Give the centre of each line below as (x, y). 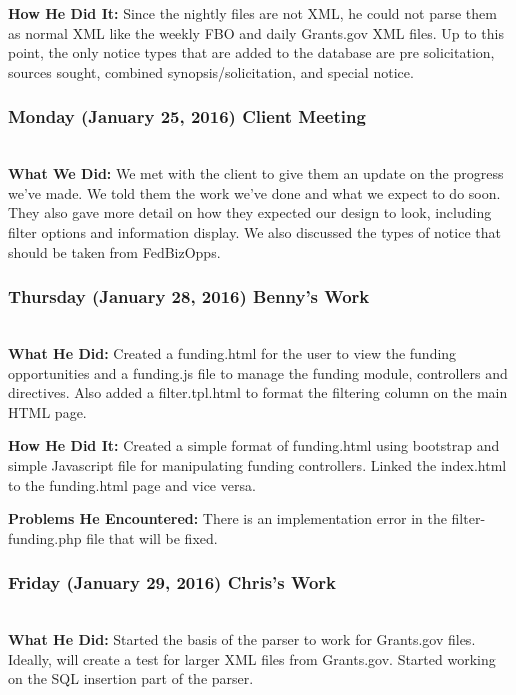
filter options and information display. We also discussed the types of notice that (254, 231)
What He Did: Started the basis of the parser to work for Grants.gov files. (242, 639)
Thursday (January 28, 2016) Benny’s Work (189, 296)
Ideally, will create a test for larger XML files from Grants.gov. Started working (252, 658)
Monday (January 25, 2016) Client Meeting (187, 116)
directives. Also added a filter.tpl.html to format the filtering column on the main (258, 392)
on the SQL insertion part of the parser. (131, 678)
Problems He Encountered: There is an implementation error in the (227, 518)
